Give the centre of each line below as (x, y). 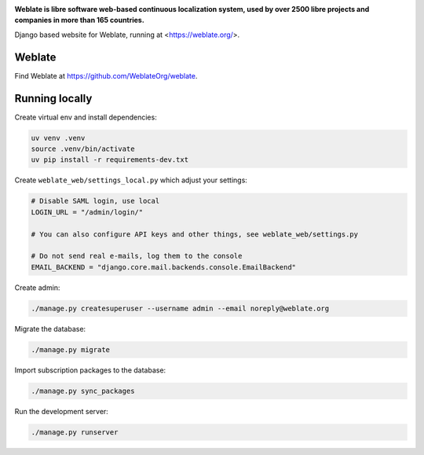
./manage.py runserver (75, 432)
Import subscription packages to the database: (90, 370)
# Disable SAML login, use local (95, 201)
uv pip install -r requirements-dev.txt (110, 160)
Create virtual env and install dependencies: (86, 117)
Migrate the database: (50, 328)
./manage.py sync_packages (83, 391)
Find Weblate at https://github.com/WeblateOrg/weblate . (106, 75)
